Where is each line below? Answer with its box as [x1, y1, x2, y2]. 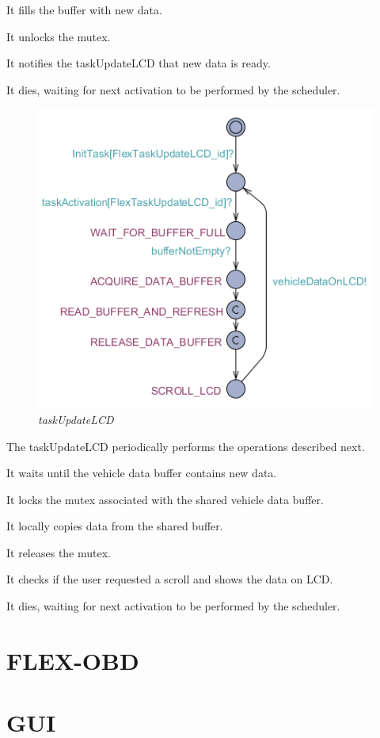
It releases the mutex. [6, 544, 111, 560]
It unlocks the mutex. [6, 28, 111, 44]
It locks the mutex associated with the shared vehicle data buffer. [6, 491, 324, 507]
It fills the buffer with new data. [6, 2, 162, 17]
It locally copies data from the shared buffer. [6, 518, 223, 534]
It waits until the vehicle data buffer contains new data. [6, 465, 277, 481]
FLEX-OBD [6, 644, 139, 676]
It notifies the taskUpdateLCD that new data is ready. [6, 55, 271, 71]
